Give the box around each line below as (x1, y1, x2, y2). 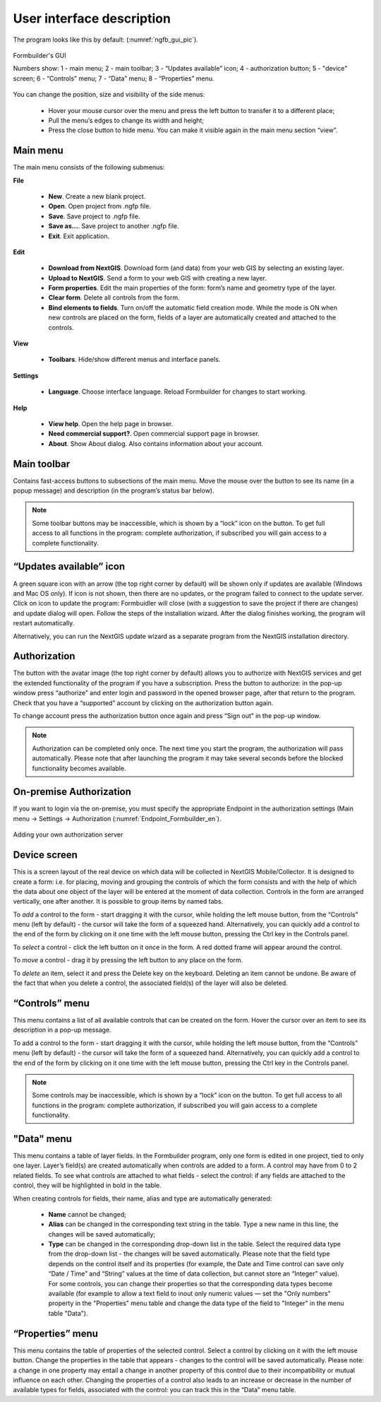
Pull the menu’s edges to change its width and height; (48, 116, 205, 124)
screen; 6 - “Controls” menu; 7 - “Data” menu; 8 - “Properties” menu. (13, 74, 214, 83)
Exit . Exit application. (48, 232, 109, 240)
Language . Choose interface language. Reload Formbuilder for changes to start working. (48, 387, 307, 396)
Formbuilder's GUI (13, 51, 66, 59)
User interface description (13, 11, 171, 26)
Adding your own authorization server (13, 830, 123, 839)
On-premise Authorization (13, 786, 132, 798)
